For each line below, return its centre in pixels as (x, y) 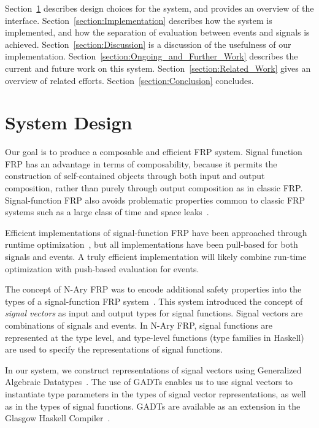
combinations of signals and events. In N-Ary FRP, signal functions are (139, 325)
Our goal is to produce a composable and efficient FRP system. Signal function (154, 152)
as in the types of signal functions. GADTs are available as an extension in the (153, 406)
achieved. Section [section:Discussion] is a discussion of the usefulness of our (148, 44)
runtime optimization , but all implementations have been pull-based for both (152, 244)
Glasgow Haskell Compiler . (58, 418)
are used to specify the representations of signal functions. (114, 349)
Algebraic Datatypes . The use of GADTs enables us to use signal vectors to (149, 382)
